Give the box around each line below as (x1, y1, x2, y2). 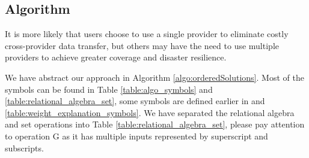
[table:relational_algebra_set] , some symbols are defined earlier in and (5, 95, 265, 107)
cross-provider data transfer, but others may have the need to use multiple (5, 39, 279, 51)
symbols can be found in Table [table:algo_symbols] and (5, 83, 213, 95)
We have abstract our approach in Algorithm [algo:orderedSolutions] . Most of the (5, 71, 304, 83)
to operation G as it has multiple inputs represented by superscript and (5, 129, 268, 142)
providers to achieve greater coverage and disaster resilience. (5, 51, 227, 63)
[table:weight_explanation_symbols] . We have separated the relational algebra (5, 106, 295, 118)
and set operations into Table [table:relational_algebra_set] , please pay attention (5, 118, 305, 130)
